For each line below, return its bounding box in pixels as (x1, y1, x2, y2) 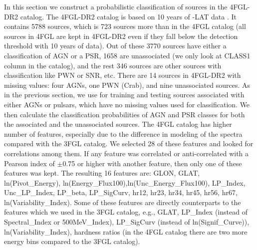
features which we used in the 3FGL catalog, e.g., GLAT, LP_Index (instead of (4, 207, 248, 217)
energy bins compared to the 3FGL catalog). (4, 236, 140, 247)
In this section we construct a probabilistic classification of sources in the (4, 1, 228, 11)
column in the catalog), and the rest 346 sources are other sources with (4, 60, 222, 70)
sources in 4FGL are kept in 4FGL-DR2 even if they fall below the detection (4, 30, 238, 41)
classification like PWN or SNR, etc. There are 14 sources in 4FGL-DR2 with (4, 70, 241, 80)
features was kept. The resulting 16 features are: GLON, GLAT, (4, 168, 200, 178)
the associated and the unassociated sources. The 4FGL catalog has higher (4, 119, 232, 129)
